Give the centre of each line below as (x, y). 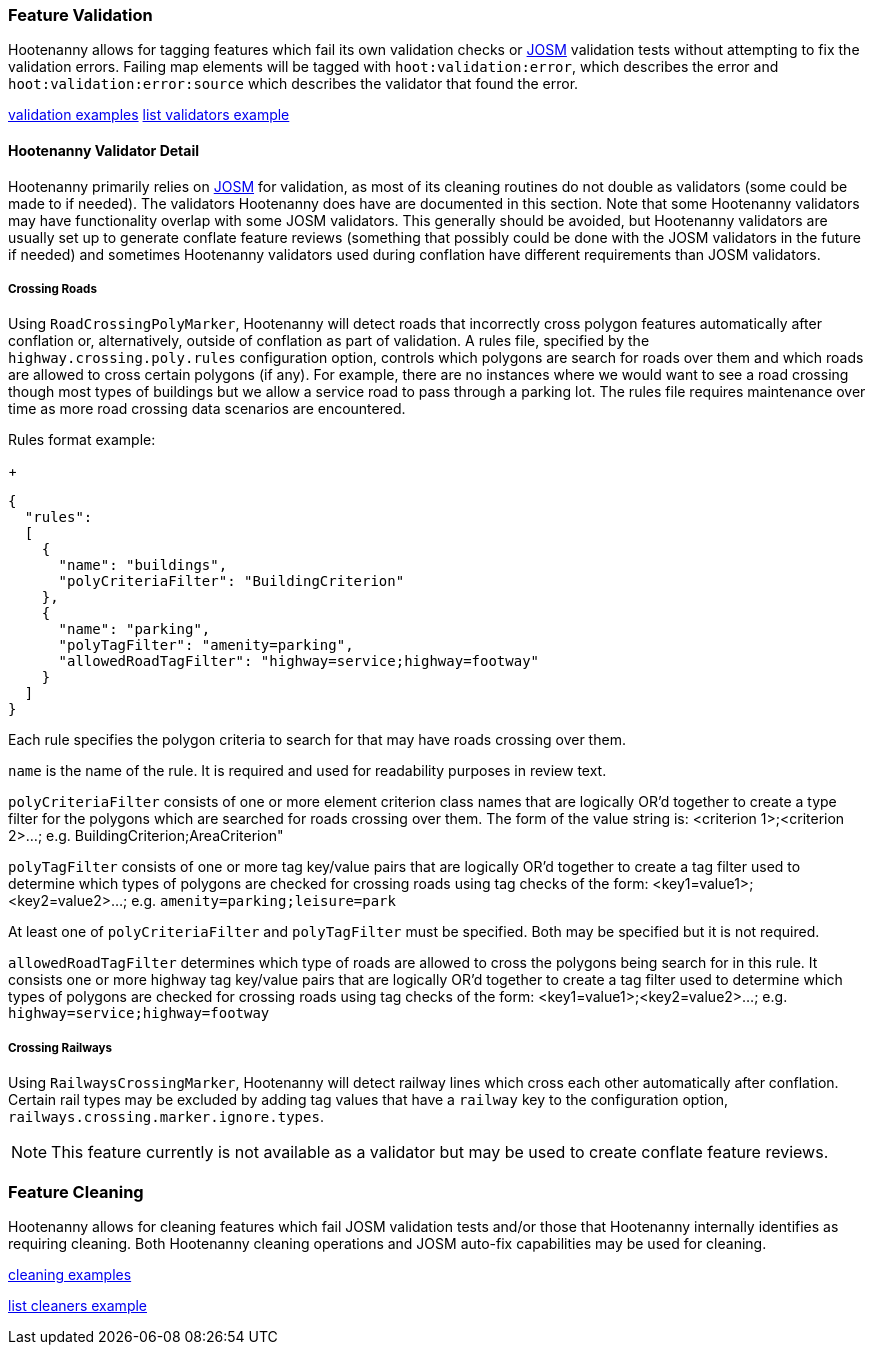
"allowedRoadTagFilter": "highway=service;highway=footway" (299, 661)
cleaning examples (70, 1274)
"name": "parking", (134, 629)
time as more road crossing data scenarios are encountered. (207, 409)
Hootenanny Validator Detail (103, 150)
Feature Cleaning (76, 1191)
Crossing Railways (60, 1047)
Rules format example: (82, 440)
